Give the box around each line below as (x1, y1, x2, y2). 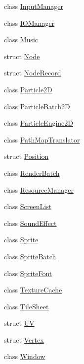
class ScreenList (4, 201, 52, 212)
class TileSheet (4, 301, 49, 311)
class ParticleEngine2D (4, 118, 74, 128)
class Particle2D (4, 84, 52, 94)
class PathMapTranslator (4, 134, 80, 145)
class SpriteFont (4, 268, 52, 278)
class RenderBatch (4, 167, 60, 178)
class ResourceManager (4, 184, 74, 195)
